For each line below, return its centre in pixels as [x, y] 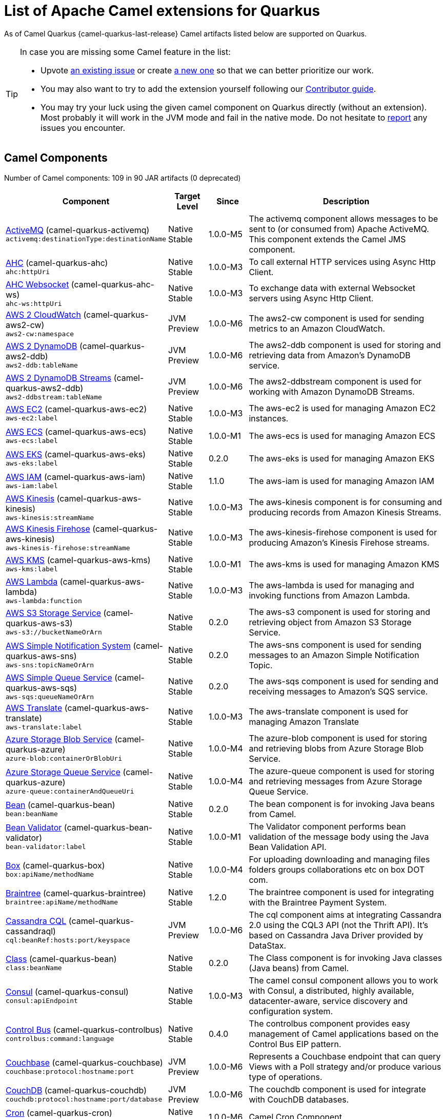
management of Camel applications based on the [344, 1034]
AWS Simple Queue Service [59, 677]
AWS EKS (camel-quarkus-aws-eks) [76, 455]
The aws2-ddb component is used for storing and [345, 345]
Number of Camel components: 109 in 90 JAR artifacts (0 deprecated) [123, 178]
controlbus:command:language [60, 1039]
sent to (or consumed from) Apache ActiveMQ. [339, 229]
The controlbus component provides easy [329, 1023]
